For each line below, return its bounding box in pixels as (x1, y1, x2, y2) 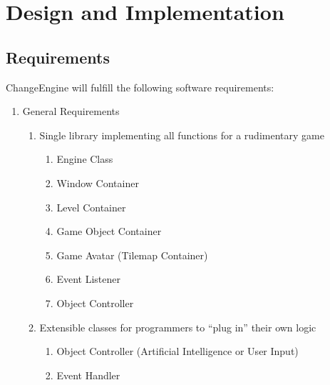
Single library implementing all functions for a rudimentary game (39, 127, 324, 142)
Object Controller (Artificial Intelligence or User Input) (56, 344, 299, 359)
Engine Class (56, 151, 113, 166)
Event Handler (56, 367, 120, 382)
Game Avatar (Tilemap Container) (56, 247, 208, 262)
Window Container (56, 175, 139, 190)
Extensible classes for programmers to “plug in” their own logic (39, 319, 316, 334)
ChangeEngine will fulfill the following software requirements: (6, 79, 274, 94)
